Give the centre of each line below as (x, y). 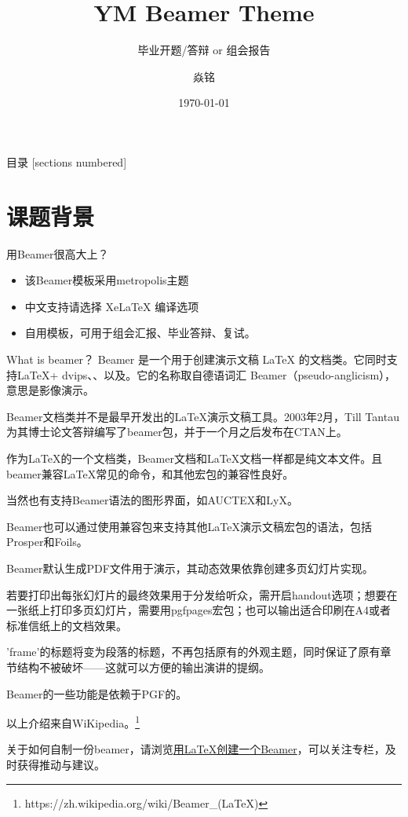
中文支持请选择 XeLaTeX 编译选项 (112, 306)
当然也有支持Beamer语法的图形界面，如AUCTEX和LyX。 (152, 500)
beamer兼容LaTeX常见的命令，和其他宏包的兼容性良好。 (150, 473)
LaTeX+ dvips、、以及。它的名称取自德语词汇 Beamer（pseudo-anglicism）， (206, 374)
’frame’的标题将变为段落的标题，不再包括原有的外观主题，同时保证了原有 (193, 652)
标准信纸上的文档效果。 (67, 625)
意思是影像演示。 (50, 390)
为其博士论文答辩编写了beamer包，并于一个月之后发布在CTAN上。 (177, 432)
